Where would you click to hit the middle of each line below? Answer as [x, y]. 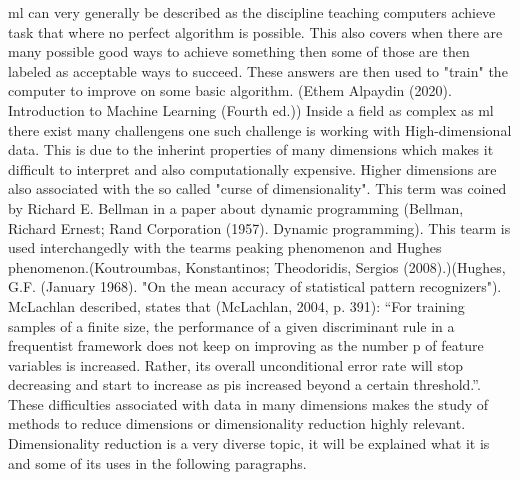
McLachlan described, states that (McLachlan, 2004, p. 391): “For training [236, 305]
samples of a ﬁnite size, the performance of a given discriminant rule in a [231, 325]
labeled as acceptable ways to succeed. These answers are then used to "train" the [258, 70]
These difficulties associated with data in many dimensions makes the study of [248, 403]
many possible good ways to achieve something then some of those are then [239, 51]
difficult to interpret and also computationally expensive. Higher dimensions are [252, 168]
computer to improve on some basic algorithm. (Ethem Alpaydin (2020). [230, 90]
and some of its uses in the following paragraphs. [157, 462]
